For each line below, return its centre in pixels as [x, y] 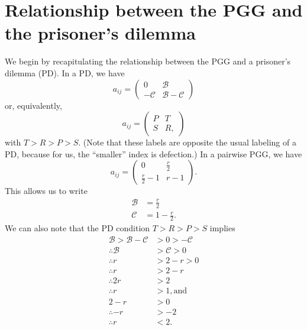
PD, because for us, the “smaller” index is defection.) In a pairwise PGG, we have [153, 153]
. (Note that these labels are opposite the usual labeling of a [187, 142]
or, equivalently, [33, 105]
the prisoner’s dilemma [100, 33]
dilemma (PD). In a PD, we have [65, 72]
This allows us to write [46, 191]
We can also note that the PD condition [77, 228]
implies [222, 228]
